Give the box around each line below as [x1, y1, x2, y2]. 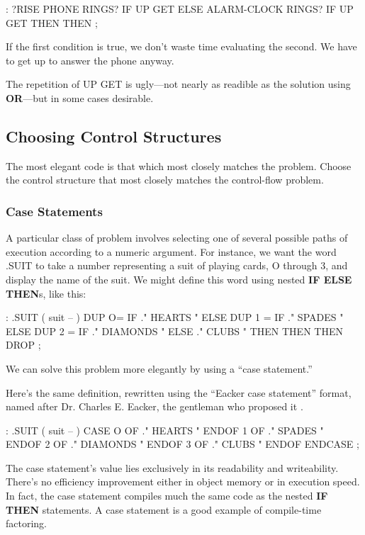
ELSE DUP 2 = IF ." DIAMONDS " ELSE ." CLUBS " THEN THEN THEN [6, 323, 343, 338]
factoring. [6, 516, 47, 531]
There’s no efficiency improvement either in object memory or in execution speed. [6, 474, 360, 489]
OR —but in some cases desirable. [6, 90, 154, 105]
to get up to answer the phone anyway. [6, 52, 174, 67]
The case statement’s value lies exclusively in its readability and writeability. [6, 460, 339, 475]
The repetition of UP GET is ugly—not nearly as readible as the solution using [6, 77, 351, 91]
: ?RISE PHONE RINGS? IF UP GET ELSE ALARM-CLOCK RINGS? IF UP [6, 1, 354, 16]
